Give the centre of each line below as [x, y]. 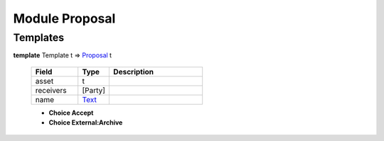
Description [134, 72]
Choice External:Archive [86, 123]
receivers [51, 90]
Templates [39, 38]
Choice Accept [71, 113]
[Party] [94, 90]
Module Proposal [64, 18]
